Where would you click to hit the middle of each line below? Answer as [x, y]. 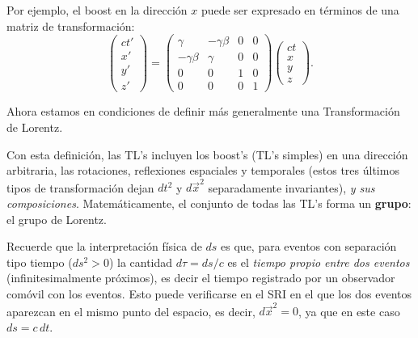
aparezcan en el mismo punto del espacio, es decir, [131, 311]
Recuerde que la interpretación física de [104, 246]
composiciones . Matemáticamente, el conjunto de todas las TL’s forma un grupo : [209, 203]
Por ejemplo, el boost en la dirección [97, 10]
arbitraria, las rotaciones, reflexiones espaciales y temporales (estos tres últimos [203, 170]
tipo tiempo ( [40, 262]
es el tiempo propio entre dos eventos [319, 262]
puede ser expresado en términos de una [300, 10]
